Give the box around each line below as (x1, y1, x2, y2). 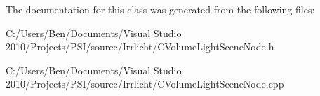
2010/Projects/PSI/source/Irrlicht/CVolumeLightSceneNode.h (6, 39, 274, 54)
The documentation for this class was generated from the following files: (6, 2, 315, 16)
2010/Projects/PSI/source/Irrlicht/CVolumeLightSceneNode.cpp (6, 76, 284, 91)
